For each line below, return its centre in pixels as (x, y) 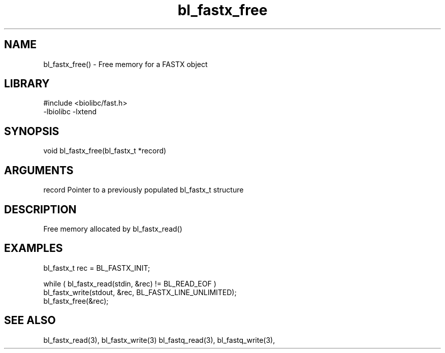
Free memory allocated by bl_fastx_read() (113, 229)
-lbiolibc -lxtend (70, 112)
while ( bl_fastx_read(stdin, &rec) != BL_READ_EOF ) (130, 283)
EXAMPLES (34, 248)
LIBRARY (27, 84)
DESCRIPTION (40, 209)
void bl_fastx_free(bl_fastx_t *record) (105, 151)
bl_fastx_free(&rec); (76, 301)
